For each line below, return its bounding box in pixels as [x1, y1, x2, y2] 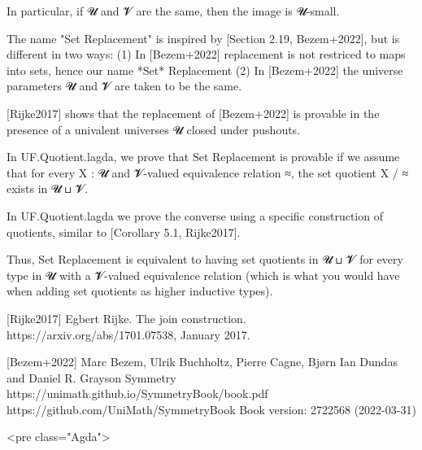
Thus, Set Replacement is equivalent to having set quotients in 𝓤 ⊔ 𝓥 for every [7, 251, 403, 268]
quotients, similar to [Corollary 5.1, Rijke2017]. [7, 223, 241, 240]
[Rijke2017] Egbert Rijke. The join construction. [7, 309, 246, 326]
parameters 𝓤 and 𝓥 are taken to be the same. [7, 77, 242, 94]
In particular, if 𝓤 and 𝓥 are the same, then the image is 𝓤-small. [7, 2, 340, 19]
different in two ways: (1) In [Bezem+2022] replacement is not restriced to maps [7, 46, 406, 63]
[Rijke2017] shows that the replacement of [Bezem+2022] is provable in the [7, 104, 380, 121]
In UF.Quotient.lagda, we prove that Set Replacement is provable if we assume [7, 148, 400, 165]
